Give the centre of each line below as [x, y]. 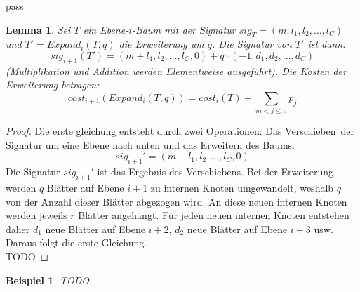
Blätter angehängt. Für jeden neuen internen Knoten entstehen [214, 215]
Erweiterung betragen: [53, 85]
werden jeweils [36, 215]
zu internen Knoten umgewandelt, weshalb [242, 188]
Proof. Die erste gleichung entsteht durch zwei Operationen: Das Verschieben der [180, 131]
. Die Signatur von [252, 44]
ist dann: [327, 44]
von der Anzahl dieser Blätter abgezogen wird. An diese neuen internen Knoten [176, 201]
